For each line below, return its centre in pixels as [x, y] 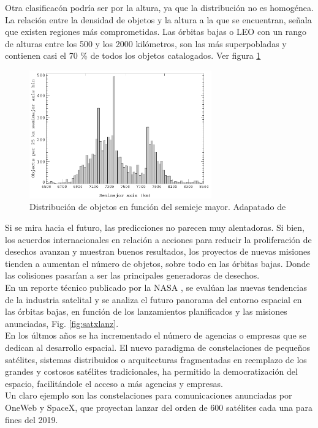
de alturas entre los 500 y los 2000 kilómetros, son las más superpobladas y [146, 43]
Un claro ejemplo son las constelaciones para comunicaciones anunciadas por [149, 395]
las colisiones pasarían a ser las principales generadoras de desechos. [132, 275]
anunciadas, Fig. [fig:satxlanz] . [62, 323]
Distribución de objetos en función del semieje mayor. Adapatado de [158, 207]
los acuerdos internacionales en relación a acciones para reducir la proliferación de [158, 239]
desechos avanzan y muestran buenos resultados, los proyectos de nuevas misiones [158, 251]
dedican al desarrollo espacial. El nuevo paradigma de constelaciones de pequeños [158, 347]
